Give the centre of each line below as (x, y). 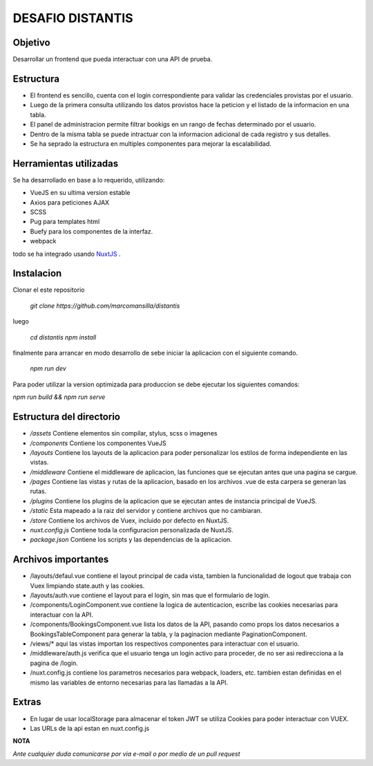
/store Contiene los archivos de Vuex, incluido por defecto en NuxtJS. (130, 520)
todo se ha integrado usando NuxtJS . (67, 254)
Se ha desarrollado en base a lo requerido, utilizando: (89, 180)
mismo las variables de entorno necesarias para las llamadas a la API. (129, 682)
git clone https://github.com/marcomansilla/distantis (105, 306)
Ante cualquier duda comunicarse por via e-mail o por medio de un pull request (126, 754)
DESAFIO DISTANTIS (73, 18)
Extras (27, 702)
